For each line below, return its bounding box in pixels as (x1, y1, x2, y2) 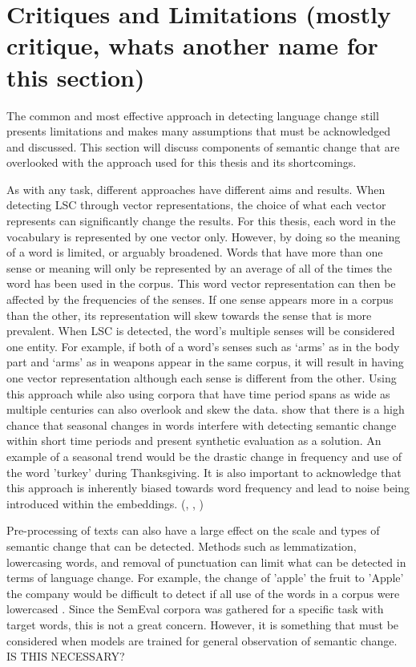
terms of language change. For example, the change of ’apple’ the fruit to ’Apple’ (6, 569, 404, 586)
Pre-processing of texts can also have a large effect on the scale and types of (6, 522, 380, 539)
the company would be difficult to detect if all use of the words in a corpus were (6, 584, 400, 601)
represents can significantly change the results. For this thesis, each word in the (6, 212, 396, 229)
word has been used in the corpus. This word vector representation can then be (6, 275, 396, 292)
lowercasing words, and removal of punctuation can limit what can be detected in (6, 553, 406, 570)
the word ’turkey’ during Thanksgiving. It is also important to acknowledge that (6, 463, 402, 480)
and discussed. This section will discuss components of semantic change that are (6, 138, 400, 155)
